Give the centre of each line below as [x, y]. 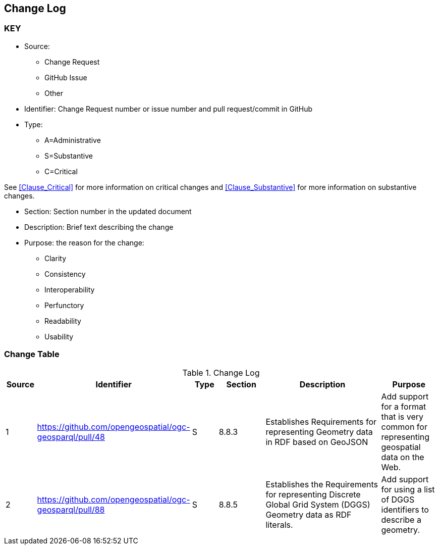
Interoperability [70, 289]
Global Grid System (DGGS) [318, 504]
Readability [63, 321]
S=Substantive [69, 156]
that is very [402, 416]
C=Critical [61, 171]
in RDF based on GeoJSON [317, 442]
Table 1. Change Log [221, 372]
